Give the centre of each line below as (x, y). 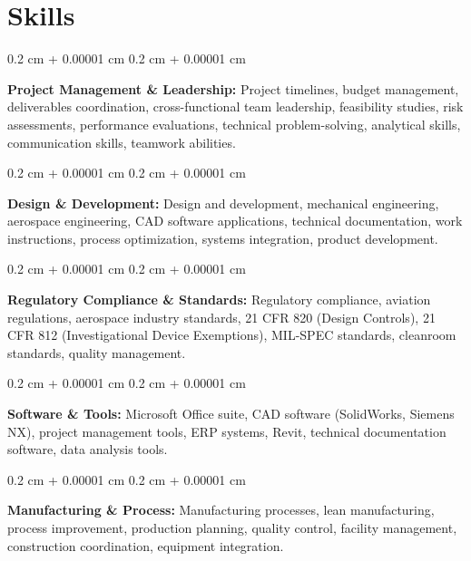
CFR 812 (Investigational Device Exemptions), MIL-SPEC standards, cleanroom (232, 335)
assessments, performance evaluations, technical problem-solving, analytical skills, (234, 124)
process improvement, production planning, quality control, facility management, (232, 527)
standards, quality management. (97, 352)
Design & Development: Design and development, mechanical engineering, (223, 203)
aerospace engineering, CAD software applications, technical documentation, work (235, 221)
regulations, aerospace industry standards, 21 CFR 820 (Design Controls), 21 (221, 317)
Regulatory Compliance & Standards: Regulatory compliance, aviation (219, 300)
